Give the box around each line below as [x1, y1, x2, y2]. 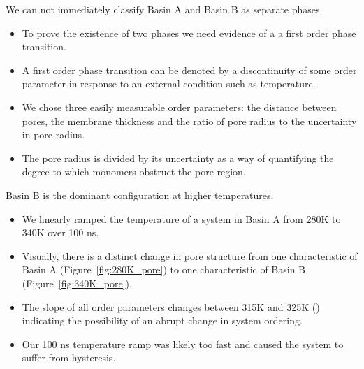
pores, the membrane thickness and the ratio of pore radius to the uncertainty [22, 113, 357, 128]
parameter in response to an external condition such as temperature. [22, 76, 316, 91]
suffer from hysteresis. [22, 350, 116, 365]
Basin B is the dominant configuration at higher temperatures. [6, 187, 274, 202]
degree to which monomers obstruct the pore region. [22, 164, 246, 179]
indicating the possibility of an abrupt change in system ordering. [22, 313, 303, 328]
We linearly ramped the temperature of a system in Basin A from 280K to [22, 211, 341, 226]
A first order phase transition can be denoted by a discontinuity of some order [22, 62, 357, 77]
